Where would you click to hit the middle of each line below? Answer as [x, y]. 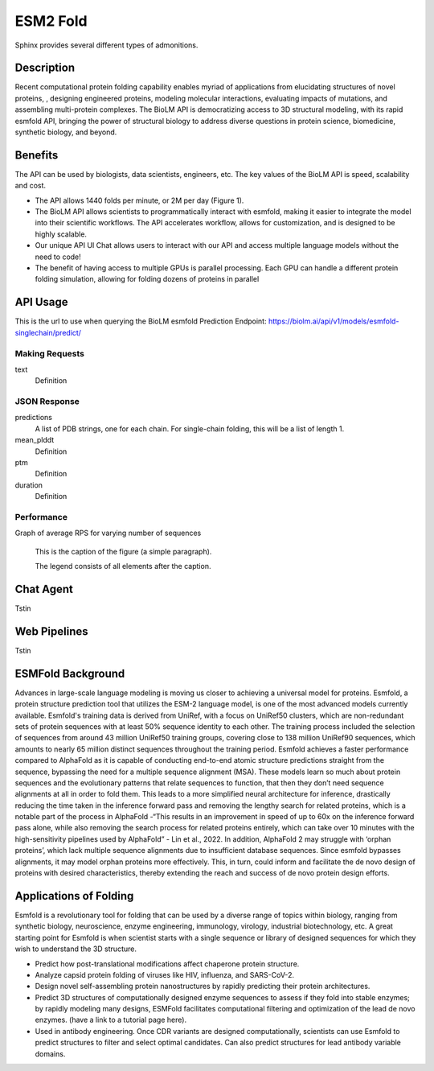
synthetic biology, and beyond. [66, 132]
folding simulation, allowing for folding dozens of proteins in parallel [147, 279]
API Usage [41, 302]
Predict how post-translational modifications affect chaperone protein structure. [167, 964]
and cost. [31, 186]
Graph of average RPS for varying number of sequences [108, 533]
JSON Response [47, 402]
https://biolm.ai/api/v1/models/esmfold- [334, 321]
